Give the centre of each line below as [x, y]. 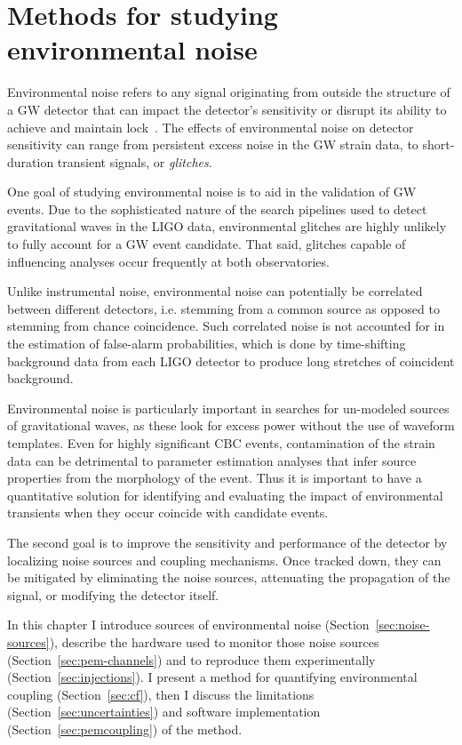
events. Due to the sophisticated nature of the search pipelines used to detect [217, 208]
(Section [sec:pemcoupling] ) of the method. [125, 729]
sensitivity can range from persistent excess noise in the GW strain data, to [213, 144]
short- [438, 144]
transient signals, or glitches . [135, 161]
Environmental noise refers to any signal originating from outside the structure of [229, 92]
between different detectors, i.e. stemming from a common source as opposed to [223, 308]
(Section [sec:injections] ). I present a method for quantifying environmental [212, 677]
